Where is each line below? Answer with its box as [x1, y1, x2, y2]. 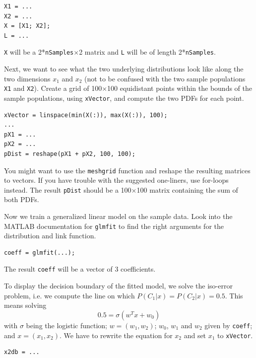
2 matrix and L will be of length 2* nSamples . [79, 47, 216, 57]
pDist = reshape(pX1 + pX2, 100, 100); [4, 150, 135, 157]
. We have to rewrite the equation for [60, 330, 173, 340]
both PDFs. [4, 194, 39, 205]
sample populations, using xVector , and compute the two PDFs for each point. [4, 92, 244, 103]
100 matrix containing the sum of [136, 184, 238, 195]
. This [225, 290, 243, 300]
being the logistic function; [26, 320, 108, 330]
